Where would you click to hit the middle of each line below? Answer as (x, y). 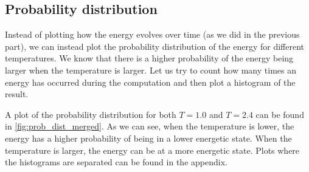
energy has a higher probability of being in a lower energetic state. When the (148, 138)
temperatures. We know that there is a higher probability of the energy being (149, 58)
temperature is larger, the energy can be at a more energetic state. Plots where (152, 150)
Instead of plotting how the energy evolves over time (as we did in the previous (152, 34)
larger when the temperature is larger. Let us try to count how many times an (151, 70)
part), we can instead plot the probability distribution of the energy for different (155, 46)
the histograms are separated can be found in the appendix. (116, 162)
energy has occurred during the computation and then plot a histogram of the (150, 82)
